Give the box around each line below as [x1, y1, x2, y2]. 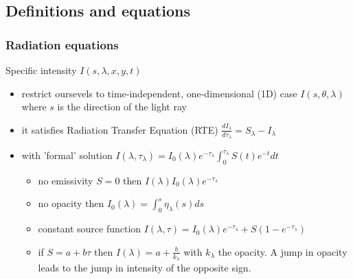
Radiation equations [5, 36, 119, 53]
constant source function [38, 221, 141, 236]
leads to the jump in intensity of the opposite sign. [38, 260, 251, 275]
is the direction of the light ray [57, 99, 187, 114]
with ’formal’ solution [21, 148, 113, 162]
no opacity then [38, 196, 104, 210]
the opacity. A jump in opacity [218, 244, 348, 258]
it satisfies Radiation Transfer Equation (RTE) [21, 122, 218, 136]
